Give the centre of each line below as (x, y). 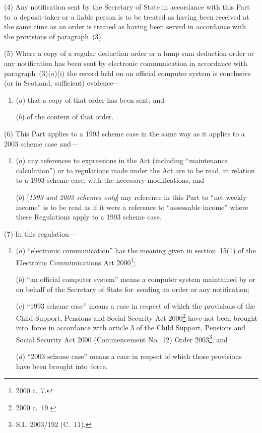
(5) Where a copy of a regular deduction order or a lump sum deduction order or (129, 53)
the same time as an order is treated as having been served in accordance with (125, 26)
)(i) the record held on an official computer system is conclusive (153, 73)
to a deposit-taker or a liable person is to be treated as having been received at (127, 16)
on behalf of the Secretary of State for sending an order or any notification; (133, 289)
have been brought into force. (62, 366)
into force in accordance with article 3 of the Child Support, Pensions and (130, 328)
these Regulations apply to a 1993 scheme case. (89, 217)
